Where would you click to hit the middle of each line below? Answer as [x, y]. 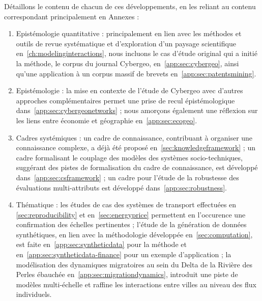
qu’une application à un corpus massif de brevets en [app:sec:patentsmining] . [136, 73]
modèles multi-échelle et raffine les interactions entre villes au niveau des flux [136, 284]
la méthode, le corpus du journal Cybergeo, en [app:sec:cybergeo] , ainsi [127, 63]
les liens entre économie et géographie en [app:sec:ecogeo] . [107, 120]
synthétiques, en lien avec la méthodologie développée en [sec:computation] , [134, 234]
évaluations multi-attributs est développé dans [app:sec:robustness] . [121, 187]
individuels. [34, 294]
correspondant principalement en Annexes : [72, 16]
